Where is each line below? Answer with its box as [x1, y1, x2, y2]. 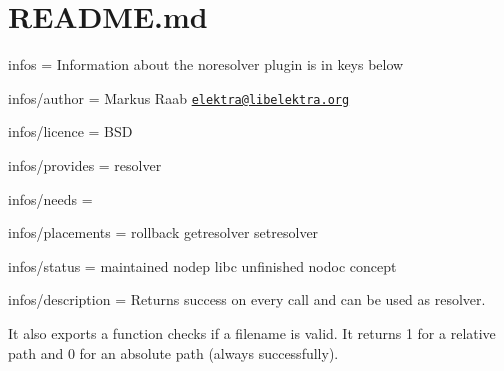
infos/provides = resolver [8, 154, 162, 175]
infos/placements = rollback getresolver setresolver [8, 222, 319, 243]
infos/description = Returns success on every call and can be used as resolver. [8, 289, 486, 310]
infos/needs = [8, 188, 93, 209]
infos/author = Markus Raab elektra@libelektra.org [8, 87, 350, 108]
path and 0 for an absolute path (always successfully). [8, 342, 339, 363]
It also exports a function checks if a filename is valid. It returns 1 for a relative [8, 322, 496, 343]
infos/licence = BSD [8, 121, 133, 142]
